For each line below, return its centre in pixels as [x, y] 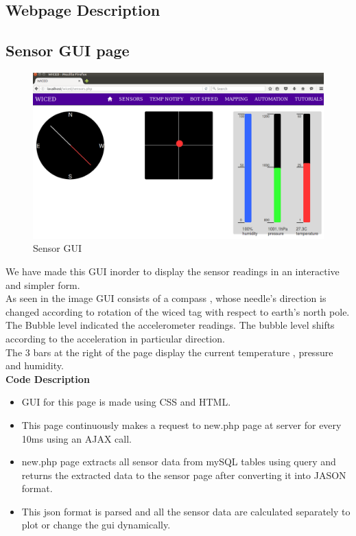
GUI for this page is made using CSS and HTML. [126, 402]
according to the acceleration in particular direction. [115, 338]
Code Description [48, 378]
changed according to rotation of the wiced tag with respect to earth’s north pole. [178, 311]
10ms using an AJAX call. [76, 438]
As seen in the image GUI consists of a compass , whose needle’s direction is [166, 298]
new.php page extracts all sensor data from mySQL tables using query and [179, 462]
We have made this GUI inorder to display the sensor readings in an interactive [173, 271]
